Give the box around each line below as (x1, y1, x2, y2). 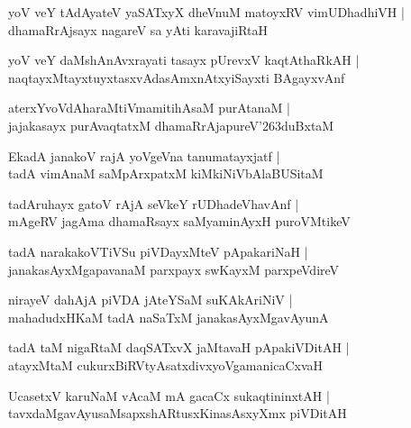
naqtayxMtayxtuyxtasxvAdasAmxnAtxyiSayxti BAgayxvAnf (8, 68, 345, 87)
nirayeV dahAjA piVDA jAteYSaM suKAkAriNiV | (8, 290, 293, 309)
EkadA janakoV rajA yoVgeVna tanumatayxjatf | (8, 146, 280, 165)
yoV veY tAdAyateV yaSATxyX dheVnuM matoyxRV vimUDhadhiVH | (8, 3, 405, 21)
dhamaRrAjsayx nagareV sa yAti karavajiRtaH (8, 20, 269, 39)
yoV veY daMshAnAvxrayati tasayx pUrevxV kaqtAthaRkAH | (8, 50, 360, 69)
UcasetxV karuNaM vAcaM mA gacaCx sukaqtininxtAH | (8, 386, 330, 405)
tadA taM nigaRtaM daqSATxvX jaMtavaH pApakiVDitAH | (8, 338, 350, 357)
